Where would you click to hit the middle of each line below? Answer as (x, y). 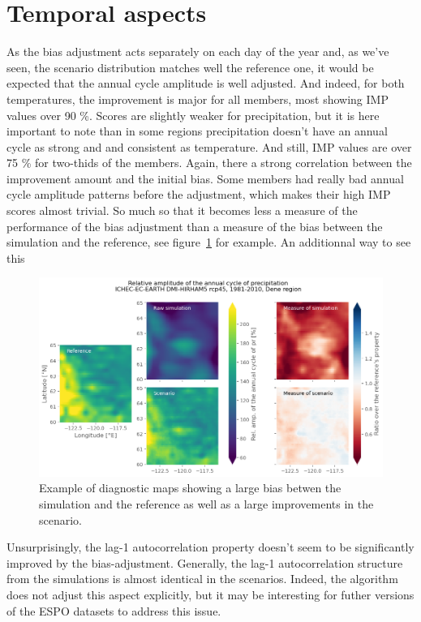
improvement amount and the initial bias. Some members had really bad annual (205, 178)
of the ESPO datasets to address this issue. (114, 610)
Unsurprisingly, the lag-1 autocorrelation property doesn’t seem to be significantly (210, 547)
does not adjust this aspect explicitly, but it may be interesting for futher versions (210, 595)
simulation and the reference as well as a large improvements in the (206, 504)
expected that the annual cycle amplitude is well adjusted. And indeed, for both (206, 83)
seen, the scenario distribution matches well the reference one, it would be (190, 67)
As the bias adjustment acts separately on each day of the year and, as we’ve (198, 51)
